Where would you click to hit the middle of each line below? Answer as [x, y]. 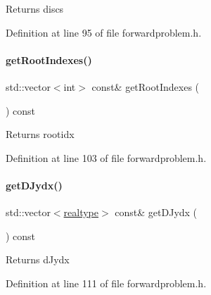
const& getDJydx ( [156, 212]
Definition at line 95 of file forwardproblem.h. [104, 32]
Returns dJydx [38, 259]
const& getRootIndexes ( [146, 86]
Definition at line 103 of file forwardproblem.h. [106, 157]
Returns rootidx [40, 134]
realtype [81, 212]
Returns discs [35, 8]
